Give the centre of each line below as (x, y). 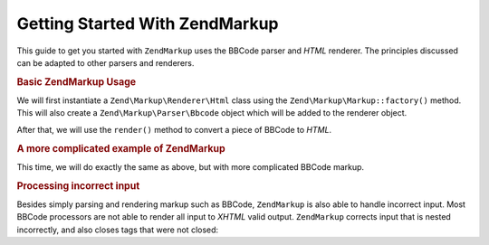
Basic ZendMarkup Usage (77, 81)
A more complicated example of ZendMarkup (121, 148)
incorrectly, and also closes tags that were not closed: (118, 230)
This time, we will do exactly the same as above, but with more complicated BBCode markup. (191, 166)
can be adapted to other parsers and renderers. (105, 62)
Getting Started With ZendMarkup (148, 24)
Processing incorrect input (78, 185)
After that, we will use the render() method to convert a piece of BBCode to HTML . (174, 129)
